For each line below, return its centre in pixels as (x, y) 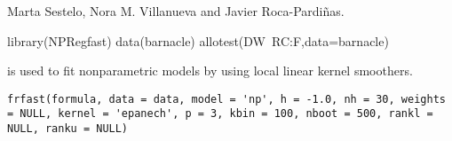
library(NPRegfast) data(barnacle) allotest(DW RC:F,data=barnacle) (198, 40)
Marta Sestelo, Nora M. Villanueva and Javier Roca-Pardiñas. (176, 11)
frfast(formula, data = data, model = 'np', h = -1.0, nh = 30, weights (226, 99)
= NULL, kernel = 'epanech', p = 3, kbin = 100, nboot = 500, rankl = (220, 114)
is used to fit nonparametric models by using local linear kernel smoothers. (210, 70)
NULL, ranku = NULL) (68, 129)
